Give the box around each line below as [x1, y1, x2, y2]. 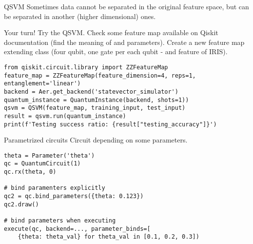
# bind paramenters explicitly [4, 184, 105, 192]
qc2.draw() [4, 201, 39, 208]
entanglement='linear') [4, 80, 81, 87]
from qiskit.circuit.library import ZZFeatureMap [4, 63, 168, 71]
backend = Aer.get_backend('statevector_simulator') [4, 88, 178, 95]
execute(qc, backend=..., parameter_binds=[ [4, 225, 151, 232]
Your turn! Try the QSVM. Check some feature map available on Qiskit [4, 27, 218, 38]
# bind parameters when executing [4, 217, 116, 224]
